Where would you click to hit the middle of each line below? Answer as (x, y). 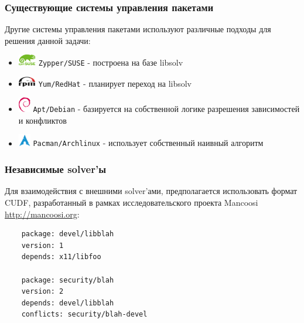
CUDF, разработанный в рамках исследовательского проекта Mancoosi (131, 202)
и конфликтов (42, 120)
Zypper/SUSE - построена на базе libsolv (111, 62)
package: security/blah (68, 280)
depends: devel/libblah (68, 303)
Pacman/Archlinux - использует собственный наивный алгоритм (148, 143)
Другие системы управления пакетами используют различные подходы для (138, 29)
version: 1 (42, 245)
